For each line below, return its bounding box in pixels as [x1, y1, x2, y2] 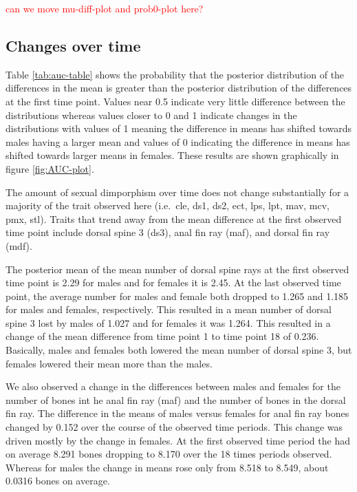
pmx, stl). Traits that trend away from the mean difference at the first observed [6, 211, 342, 226]
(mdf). [6, 238, 32, 253]
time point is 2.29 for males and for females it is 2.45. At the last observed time [6, 275, 341, 290]
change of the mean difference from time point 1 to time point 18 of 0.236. [6, 329, 319, 343]
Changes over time [6, 34, 141, 56]
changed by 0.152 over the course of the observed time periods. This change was [6, 420, 343, 434]
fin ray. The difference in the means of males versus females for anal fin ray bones [6, 406, 349, 420]
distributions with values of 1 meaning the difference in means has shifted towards [6, 121, 352, 136]
